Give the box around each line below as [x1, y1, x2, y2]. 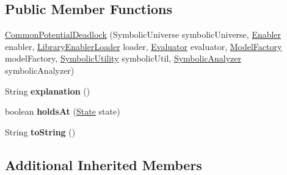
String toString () [5, 125, 76, 138]
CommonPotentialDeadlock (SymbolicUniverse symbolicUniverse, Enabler [5, 28, 282, 41]
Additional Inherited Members [5, 155, 202, 174]
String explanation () [5, 84, 90, 97]
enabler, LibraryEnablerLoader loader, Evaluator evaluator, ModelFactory [5, 40, 282, 52]
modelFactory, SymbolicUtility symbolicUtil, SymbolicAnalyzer [5, 52, 242, 65]
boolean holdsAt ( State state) [5, 105, 120, 118]
